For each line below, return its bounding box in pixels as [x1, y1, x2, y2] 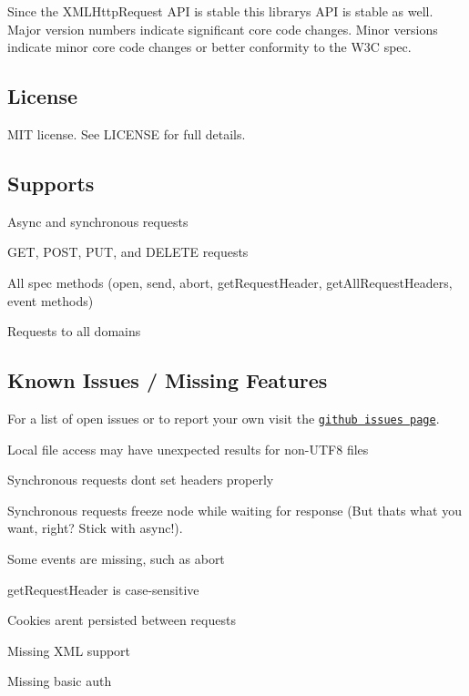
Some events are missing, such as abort [7, 548, 225, 568]
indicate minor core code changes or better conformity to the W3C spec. [7, 37, 412, 56]
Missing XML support [7, 640, 131, 660]
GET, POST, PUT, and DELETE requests [7, 242, 249, 261]
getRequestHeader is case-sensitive [7, 579, 199, 599]
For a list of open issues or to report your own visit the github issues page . [7, 408, 440, 427]
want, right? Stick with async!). [7, 518, 183, 537]
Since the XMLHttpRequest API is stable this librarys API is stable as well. [7, 2, 433, 20]
